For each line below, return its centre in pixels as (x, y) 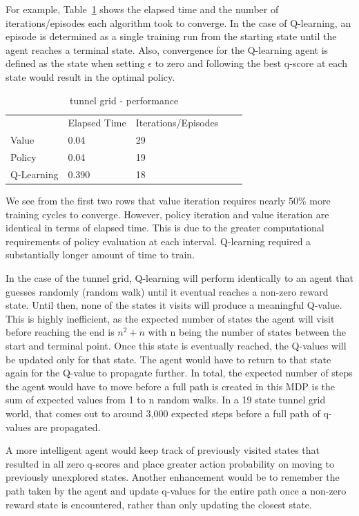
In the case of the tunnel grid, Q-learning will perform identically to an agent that (179, 278)
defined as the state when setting (75, 63)
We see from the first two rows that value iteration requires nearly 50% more (168, 201)
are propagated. (67, 427)
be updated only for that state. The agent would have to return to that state (168, 359)
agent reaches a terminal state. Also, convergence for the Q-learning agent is (167, 49)
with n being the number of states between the (247, 332)
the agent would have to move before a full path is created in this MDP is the (171, 386)
